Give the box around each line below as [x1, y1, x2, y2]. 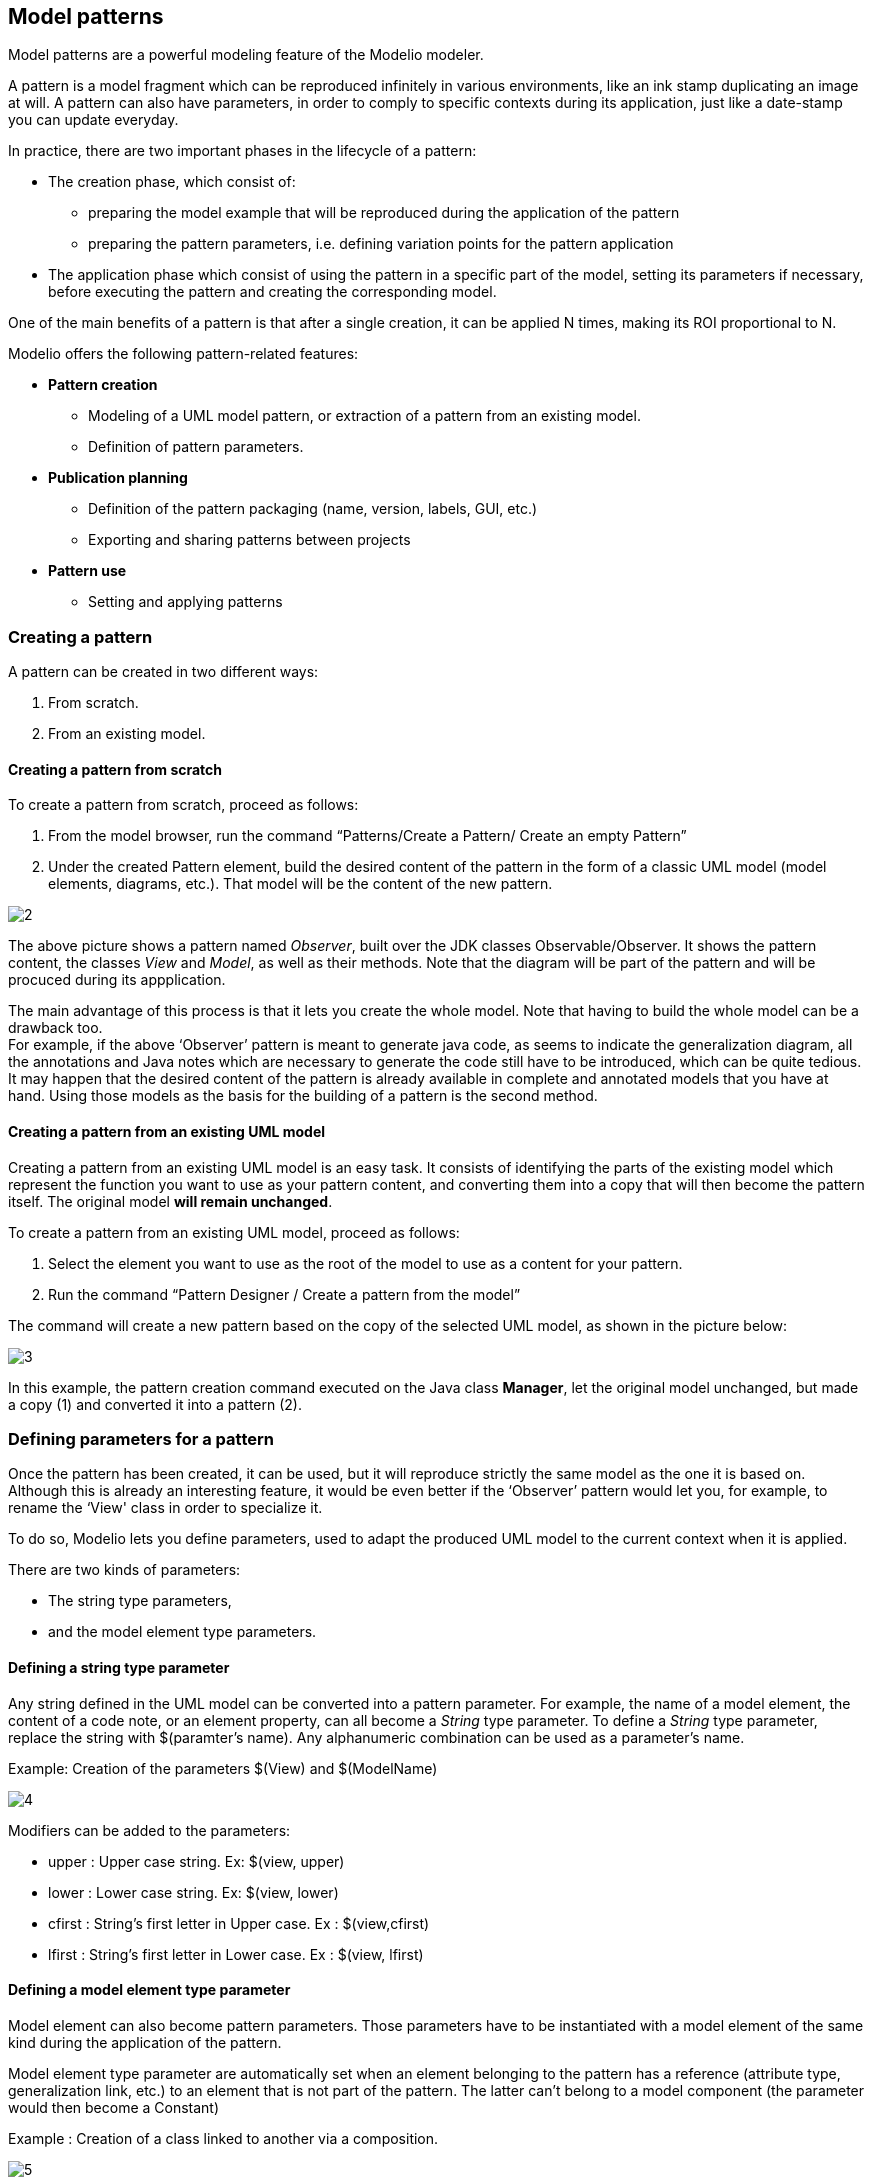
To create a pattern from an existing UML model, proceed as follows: [8, 1223, 460, 1241]
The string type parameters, [48, 1592, 232, 1610]
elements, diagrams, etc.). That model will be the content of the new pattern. [48, 875, 553, 893]
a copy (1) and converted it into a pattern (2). [8, 1395, 302, 1413]
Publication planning [48, 469, 188, 487]
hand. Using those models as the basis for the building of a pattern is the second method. [8, 1087, 598, 1105]
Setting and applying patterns [88, 593, 283, 611]
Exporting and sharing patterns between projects [88, 531, 411, 549]
